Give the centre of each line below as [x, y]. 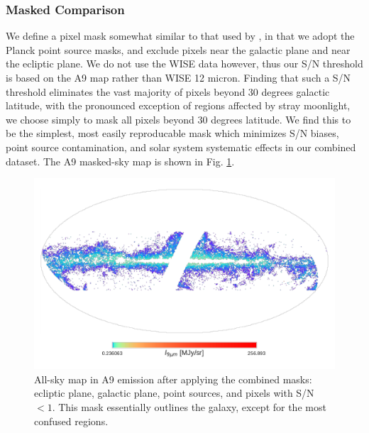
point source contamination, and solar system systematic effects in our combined [181, 147]
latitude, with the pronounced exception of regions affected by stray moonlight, [178, 105]
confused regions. [71, 421]
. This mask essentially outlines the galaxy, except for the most [189, 407]
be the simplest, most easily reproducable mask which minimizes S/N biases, [172, 133]
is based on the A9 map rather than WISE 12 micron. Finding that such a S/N [178, 77]
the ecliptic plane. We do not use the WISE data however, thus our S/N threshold [184, 64]
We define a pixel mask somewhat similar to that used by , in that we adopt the [180, 36]
